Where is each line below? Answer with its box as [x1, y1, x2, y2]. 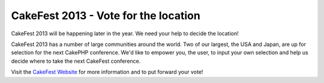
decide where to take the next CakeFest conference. [11, 57, 141, 64]
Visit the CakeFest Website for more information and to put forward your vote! [11, 69, 203, 76]
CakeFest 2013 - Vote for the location [11, 9, 200, 22]
